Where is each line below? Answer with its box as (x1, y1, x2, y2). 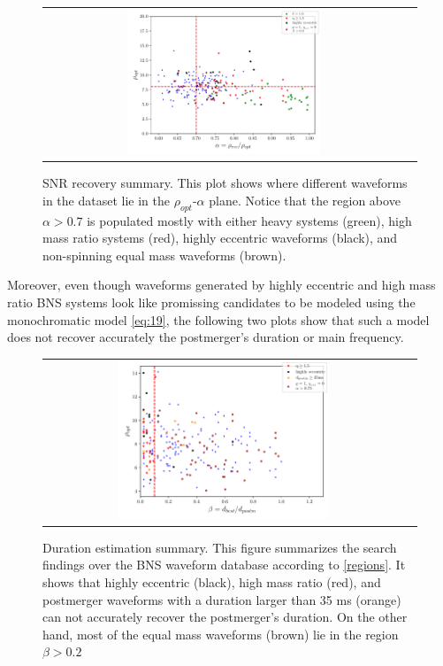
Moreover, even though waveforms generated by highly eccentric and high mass (7, 275, 436, 294)
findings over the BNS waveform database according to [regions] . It (42, 555, 406, 574)
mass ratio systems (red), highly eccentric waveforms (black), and (42, 228, 398, 247)
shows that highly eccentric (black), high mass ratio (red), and (42, 572, 381, 591)
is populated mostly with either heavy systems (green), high (87, 211, 412, 229)
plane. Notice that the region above (209, 190, 401, 209)
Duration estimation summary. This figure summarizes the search (42, 538, 397, 556)
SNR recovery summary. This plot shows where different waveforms (42, 174, 408, 192)
